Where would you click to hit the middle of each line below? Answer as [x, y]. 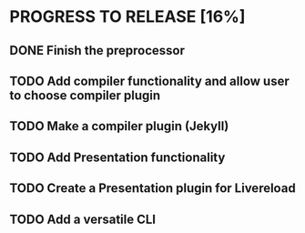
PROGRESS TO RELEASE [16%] [127, 17]
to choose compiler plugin [85, 95]
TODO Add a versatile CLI [83, 219]
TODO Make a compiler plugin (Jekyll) [119, 126]
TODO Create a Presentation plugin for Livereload [152, 188]
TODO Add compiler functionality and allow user [149, 81]
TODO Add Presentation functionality [117, 157]
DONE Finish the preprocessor [97, 51]
